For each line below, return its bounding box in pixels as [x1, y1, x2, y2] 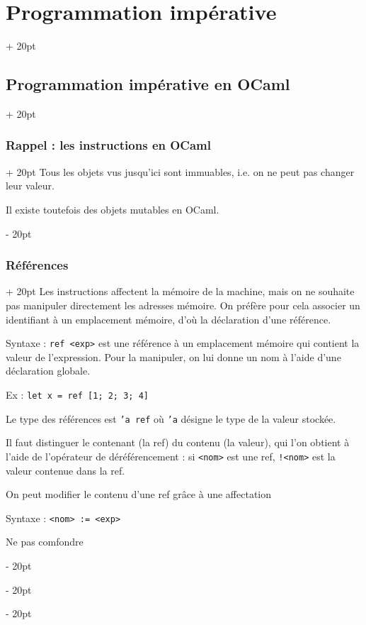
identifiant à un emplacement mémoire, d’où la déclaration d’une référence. [6, 311, 331, 326]
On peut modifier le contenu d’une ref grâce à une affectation [6, 487, 272, 502]
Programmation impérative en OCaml [6, 73, 290, 95]
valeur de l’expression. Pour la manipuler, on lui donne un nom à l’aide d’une [6, 349, 341, 364]
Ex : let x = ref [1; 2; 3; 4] [6, 387, 149, 402]
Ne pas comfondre [6, 534, 84, 549]
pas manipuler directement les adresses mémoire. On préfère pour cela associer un [6, 297, 360, 312]
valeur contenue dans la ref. [6, 463, 125, 477]
